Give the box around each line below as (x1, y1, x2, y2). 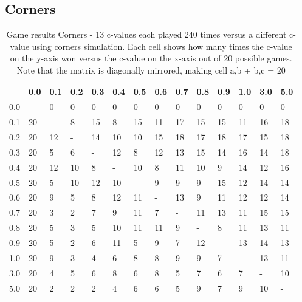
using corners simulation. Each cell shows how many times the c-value (32, 39, 292, 52)
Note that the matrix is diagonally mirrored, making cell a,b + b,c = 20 (16, 63, 286, 76)
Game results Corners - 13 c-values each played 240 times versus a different (6, 28, 287, 41)
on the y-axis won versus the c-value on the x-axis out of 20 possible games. (10, 52, 292, 64)
